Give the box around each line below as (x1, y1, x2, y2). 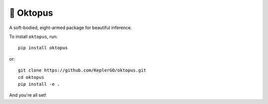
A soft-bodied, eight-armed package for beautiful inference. (9, 25, 133, 31)
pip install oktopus (18, 45, 68, 51)
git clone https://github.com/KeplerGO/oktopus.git (18, 68, 146, 73)
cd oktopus (18, 74, 45, 80)
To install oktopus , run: (9, 34, 58, 39)
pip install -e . (18, 81, 60, 87)
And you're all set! (9, 92, 47, 98)
